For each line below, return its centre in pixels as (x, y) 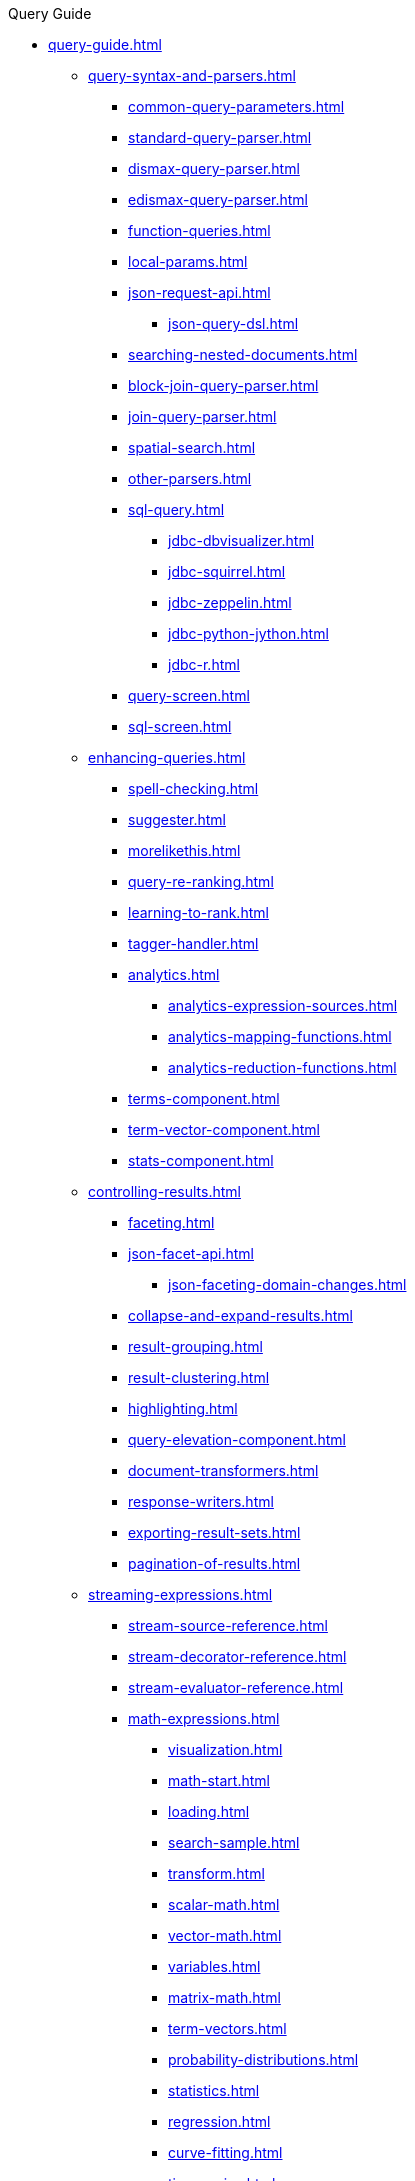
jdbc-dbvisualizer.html (241, 540)
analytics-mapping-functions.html (280, 1036)
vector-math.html (225, 1935)
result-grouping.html (195, 1346)
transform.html (216, 1873)
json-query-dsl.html (233, 323)
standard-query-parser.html (220, 137)
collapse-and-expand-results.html (240, 1315)
